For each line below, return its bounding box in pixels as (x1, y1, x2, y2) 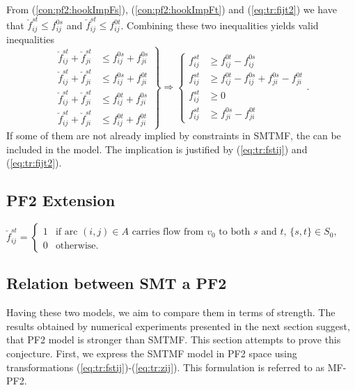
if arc (55, 227, 78, 237)
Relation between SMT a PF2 (6, 272, 227, 294)
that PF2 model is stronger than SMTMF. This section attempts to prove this (6, 332, 341, 347)
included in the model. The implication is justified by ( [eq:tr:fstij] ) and (6, 141, 308, 156)
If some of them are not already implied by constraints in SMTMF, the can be (6, 128, 341, 143)
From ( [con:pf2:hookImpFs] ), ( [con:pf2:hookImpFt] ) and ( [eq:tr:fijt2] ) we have (6, 2, 337, 16)
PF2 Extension (6, 189, 116, 211)
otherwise (55, 241, 96, 251)
